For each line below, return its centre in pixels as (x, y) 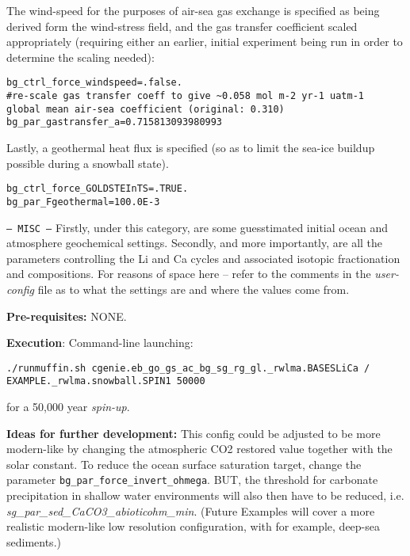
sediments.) (34, 541)
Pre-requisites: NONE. (67, 316)
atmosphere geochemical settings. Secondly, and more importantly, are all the (195, 243)
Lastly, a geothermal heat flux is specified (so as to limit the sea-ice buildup (191, 147)
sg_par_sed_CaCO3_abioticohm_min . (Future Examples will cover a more (191, 510)
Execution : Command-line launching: (100, 343)
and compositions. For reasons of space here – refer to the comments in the (189, 274)
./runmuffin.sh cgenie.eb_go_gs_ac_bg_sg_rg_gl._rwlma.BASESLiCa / (188, 368)
